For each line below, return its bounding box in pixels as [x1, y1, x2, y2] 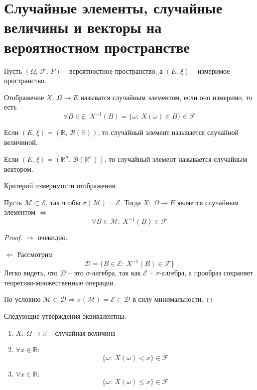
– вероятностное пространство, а [63, 65, 163, 76]
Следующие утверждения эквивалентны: [4, 310, 127, 321]
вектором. [4, 163, 33, 174]
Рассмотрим [17, 249, 53, 260]
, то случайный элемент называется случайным [104, 153, 247, 164]
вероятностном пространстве [4, 36, 190, 57]
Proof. [4, 232, 22, 243]
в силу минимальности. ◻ [132, 294, 213, 304]
